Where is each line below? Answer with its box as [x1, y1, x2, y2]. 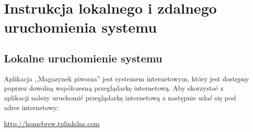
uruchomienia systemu [4, 17, 157, 37]
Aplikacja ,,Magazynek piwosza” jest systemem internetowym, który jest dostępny [4, 73, 249, 83]
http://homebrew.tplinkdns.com [4, 118, 100, 129]
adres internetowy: [4, 102, 59, 112]
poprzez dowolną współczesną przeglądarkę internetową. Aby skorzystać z [4, 83, 224, 93]
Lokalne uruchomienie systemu [4, 50, 162, 65]
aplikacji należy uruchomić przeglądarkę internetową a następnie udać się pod [4, 92, 236, 102]
